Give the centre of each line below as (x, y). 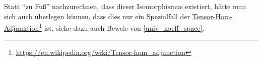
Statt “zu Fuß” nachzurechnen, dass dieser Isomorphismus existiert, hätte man (125, 6)
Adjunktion (22, 27)
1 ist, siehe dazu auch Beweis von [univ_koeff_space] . (122, 27)
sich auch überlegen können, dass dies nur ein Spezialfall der (97, 16)
